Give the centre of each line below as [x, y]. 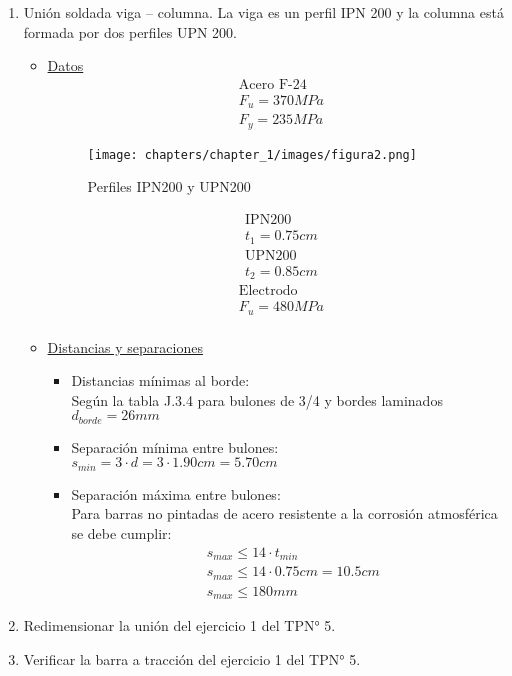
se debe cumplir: [121, 533]
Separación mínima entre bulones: [175, 446]
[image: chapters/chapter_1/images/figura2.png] [252, 154]
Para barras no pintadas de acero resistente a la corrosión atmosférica [284, 513]
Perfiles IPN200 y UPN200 [169, 186]
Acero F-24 [272, 84]
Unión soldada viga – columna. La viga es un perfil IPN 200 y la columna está [263, 12]
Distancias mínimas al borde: [160, 380]
